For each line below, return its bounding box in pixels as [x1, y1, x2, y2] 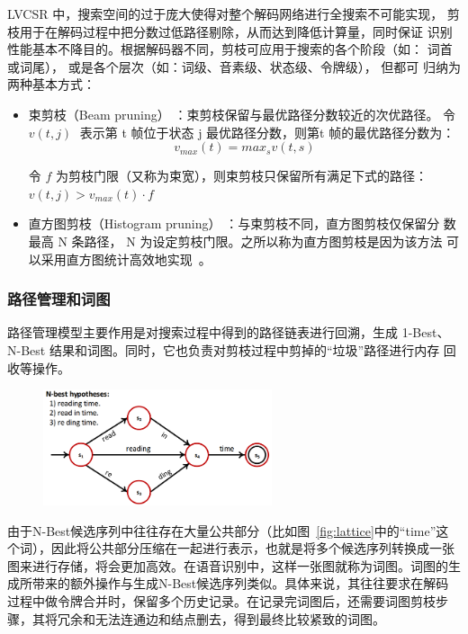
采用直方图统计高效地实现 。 [40, 249, 211, 268]
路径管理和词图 [7, 288, 111, 310]
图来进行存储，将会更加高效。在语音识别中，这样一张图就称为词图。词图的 [7, 556, 448, 575]
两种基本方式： [7, 75, 95, 94]
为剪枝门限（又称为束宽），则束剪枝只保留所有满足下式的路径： [56, 166, 428, 185]
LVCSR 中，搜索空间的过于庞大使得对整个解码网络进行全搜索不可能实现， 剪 [7, 4, 460, 22]
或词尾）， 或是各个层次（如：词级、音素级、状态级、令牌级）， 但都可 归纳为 [7, 57, 461, 76]
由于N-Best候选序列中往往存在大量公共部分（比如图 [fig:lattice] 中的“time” [7, 521, 436, 540]
